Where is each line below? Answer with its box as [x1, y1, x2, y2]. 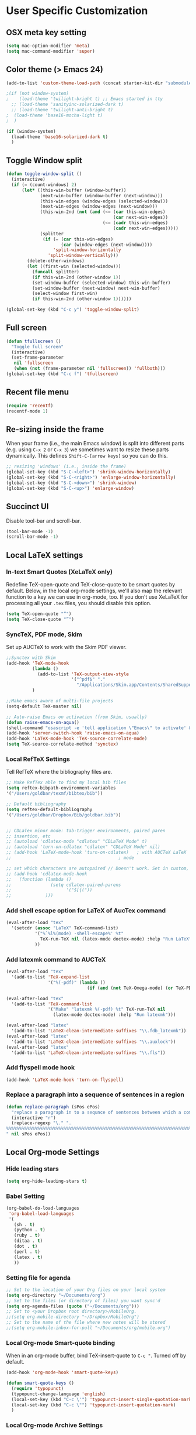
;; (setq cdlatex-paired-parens [6, 882, 121, 888]
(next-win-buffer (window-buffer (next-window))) [40, 193, 163, 198]
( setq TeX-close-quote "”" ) [6, 616, 75, 622]
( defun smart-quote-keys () [6, 1380, 75, 1386]
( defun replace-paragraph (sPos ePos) [6, 1104, 100, 1110]
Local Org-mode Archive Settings [6, 1421, 103, 1429]
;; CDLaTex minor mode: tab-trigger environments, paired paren [6, 828, 166, 833]
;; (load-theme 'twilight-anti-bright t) [11, 107, 114, 113]
